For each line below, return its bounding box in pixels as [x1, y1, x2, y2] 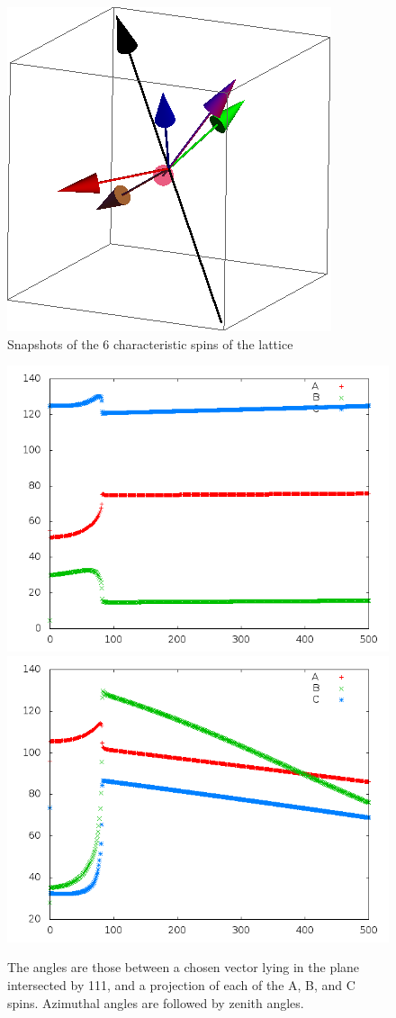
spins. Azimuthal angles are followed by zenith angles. [7, 993, 304, 1012]
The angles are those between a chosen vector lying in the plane [7, 958, 360, 977]
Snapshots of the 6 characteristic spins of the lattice [7, 334, 293, 353]
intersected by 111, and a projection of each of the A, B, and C [7, 975, 355, 994]
